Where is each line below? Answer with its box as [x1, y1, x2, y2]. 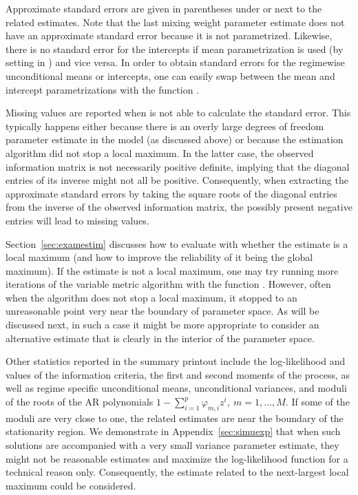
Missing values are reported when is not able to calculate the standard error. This [6, 105, 351, 120]
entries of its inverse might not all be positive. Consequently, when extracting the [6, 173, 348, 187]
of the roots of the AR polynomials [6, 394, 154, 409]
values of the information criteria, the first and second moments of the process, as [6, 367, 350, 381]
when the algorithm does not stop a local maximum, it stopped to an [6, 290, 297, 304]
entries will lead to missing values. [6, 213, 149, 227]
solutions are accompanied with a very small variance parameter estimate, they [6, 438, 339, 452]
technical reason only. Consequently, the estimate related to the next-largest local [6, 465, 349, 479]
